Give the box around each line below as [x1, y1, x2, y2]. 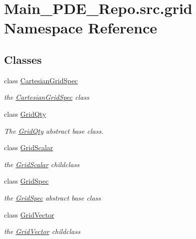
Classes [4, 51, 42, 67]
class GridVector [4, 209, 54, 220]
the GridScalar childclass [4, 159, 80, 169]
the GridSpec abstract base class [4, 192, 101, 203]
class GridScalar [4, 142, 53, 153]
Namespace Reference [4, 17, 157, 38]
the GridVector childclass [4, 226, 80, 237]
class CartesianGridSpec [4, 75, 78, 85]
